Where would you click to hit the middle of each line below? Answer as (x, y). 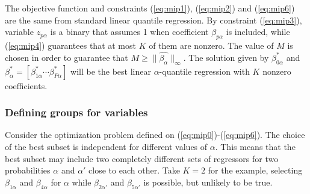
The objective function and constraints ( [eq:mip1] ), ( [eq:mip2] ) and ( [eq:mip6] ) (150, 8)
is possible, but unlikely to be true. (208, 182)
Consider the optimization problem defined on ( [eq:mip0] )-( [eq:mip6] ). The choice (155, 135)
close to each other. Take (134, 170)
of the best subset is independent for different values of (106, 146)
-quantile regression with (204, 71)
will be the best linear (111, 71)
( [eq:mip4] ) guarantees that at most (70, 45)
